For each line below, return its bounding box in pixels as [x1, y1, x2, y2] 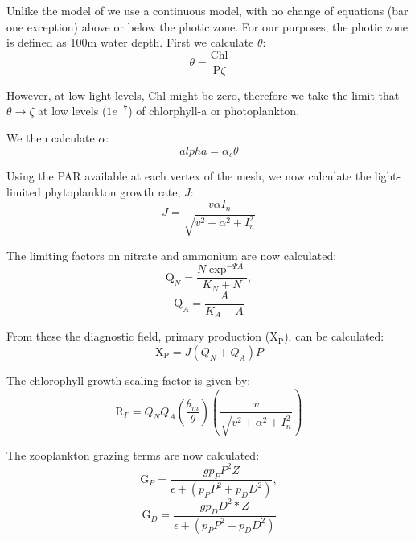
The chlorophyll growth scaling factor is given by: [6, 372, 251, 389]
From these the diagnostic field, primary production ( [6, 328, 270, 345]
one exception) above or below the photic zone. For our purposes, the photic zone [6, 18, 409, 35]
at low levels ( [38, 102, 107, 119]
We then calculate [6, 130, 95, 147]
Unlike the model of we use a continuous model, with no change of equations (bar [6, 2, 409, 19]
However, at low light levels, [6, 86, 145, 103]
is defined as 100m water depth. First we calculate [6, 34, 254, 51]
